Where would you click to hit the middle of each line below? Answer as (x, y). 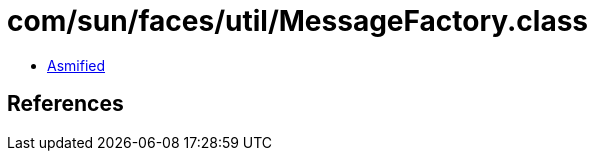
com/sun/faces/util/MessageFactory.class (298, 21)
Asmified (76, 65)
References (65, 104)
